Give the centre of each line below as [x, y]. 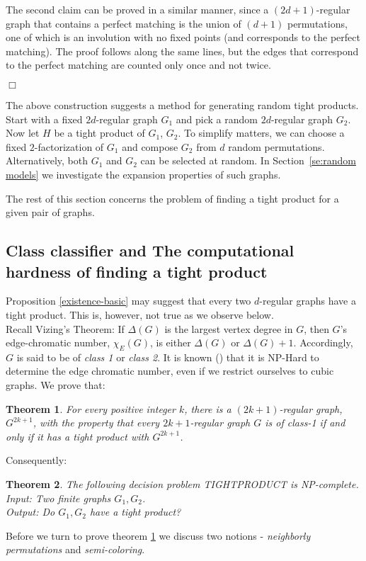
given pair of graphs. [50, 212]
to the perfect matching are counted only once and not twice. [138, 65]
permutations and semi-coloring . [75, 549]
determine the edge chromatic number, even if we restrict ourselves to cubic [170, 371]
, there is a [208, 408]
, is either [171, 342]
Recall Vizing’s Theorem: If [65, 328]
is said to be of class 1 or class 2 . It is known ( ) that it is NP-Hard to [168, 357]
